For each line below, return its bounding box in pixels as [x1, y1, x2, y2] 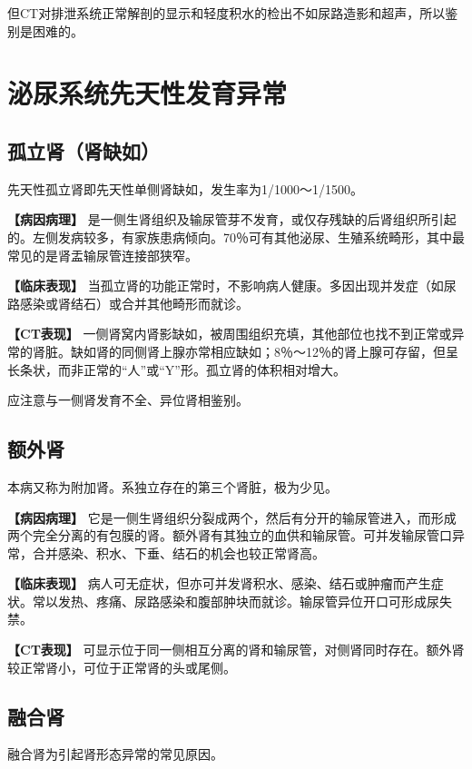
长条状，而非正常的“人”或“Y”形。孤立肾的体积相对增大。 [7, 360, 346, 379]
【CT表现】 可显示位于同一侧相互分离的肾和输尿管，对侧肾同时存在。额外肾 [7, 640, 465, 659]
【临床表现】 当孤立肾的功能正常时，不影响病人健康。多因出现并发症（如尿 [7, 276, 457, 295]
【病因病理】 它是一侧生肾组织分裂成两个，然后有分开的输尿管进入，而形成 [7, 508, 457, 527]
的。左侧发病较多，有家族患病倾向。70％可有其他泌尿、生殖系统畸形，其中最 [7, 227, 465, 246]
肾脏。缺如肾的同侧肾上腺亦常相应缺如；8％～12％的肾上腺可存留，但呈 [32, 341, 458, 360]
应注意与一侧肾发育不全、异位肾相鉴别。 [7, 390, 249, 409]
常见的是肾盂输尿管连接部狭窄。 [7, 245, 198, 264]
